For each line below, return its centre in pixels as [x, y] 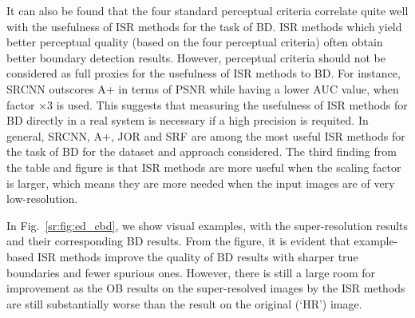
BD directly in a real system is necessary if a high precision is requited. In [188, 120]
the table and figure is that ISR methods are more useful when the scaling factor [204, 167]
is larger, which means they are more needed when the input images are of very [201, 183]
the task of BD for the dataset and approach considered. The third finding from [202, 151]
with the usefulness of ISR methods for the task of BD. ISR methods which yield [204, 26]
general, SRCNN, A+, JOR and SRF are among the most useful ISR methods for [206, 135]
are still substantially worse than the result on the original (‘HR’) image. [184, 303]
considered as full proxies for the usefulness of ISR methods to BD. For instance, [204, 73]
